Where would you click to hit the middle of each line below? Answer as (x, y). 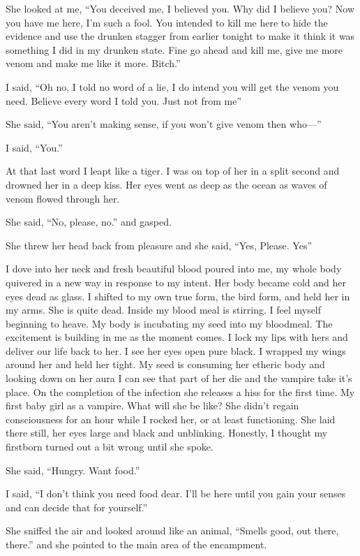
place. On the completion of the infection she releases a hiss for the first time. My (180, 392)
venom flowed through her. (63, 198)
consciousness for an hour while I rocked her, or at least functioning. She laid (171, 419)
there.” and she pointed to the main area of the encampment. (136, 544)
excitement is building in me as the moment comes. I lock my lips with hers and (177, 337)
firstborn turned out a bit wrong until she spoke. (110, 447)
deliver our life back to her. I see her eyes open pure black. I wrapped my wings (176, 350)
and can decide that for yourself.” (77, 507)
